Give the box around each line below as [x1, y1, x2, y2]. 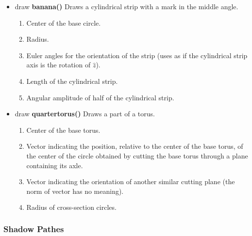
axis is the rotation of [26, 60, 91, 70]
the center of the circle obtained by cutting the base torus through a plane [26, 150, 248, 160]
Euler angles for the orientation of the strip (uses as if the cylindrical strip [26, 50, 248, 60]
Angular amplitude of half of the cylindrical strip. [26, 92, 174, 102]
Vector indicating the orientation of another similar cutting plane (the [26, 176, 235, 187]
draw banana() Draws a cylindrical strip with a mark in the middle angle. [15, 1, 238, 11]
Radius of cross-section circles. [26, 202, 117, 212]
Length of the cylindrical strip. [26, 76, 118, 86]
